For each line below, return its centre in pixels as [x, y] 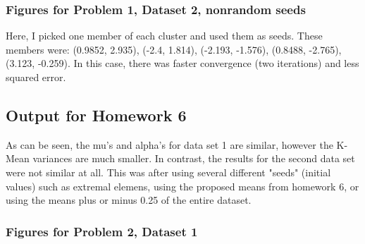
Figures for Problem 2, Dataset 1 [102, 231]
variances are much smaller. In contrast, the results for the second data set [194, 158]
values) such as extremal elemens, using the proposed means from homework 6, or [182, 186]
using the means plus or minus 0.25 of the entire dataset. [129, 200]
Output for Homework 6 [96, 115]
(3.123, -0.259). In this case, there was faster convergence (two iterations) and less [182, 63]
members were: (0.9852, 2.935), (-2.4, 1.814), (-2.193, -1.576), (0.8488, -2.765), [174, 49]
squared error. [36, 77]
